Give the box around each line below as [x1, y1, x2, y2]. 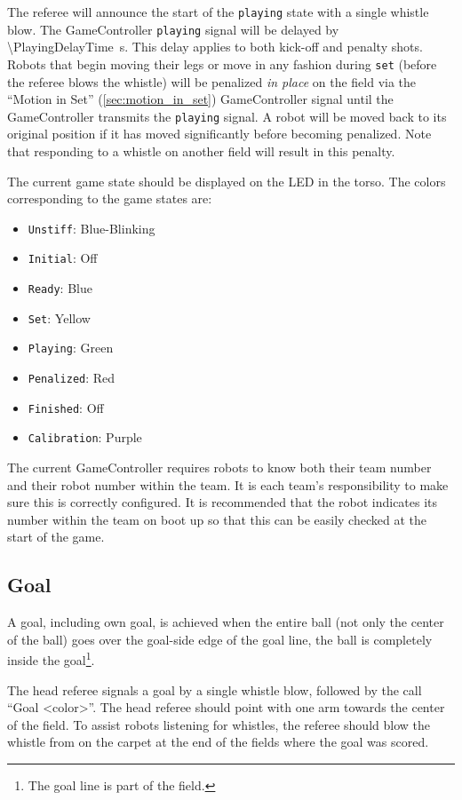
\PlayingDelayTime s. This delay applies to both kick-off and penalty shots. [7, 37, 423, 56]
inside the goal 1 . [7, 648, 95, 669]
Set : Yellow [28, 308, 91, 327]
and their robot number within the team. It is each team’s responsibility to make [7, 475, 449, 494]
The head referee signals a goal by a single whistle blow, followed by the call [7, 680, 422, 699]
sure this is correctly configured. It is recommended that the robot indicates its [7, 493, 438, 511]
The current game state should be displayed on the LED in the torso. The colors [7, 171, 446, 190]
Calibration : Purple [28, 428, 142, 447]
